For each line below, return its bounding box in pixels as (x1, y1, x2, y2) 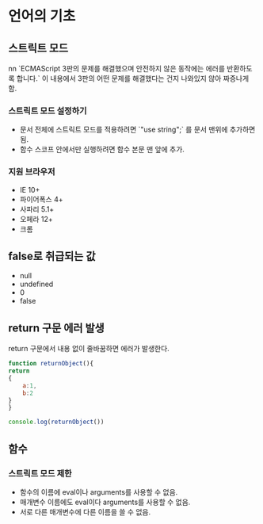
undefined (19, 279, 54, 289)
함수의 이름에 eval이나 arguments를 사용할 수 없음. (19, 487, 178, 496)
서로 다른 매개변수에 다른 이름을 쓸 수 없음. (19, 507, 151, 516)
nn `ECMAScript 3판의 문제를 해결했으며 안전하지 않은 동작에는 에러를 (8, 64, 226, 73)
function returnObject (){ (8, 360, 93, 368)
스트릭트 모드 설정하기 (8, 105, 87, 116)
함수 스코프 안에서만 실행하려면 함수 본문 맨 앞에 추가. (19, 144, 185, 155)
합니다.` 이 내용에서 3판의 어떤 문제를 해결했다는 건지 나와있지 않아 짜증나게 (16, 74, 250, 83)
